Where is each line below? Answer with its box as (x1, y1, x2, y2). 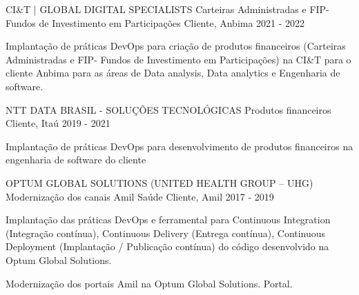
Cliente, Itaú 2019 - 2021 (6, 116, 110, 130)
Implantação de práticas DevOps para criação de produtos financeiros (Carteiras (6, 39, 346, 53)
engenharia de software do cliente (6, 152, 146, 167)
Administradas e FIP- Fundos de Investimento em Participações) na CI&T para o (6, 52, 351, 66)
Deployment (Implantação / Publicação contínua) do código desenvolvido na (6, 239, 329, 254)
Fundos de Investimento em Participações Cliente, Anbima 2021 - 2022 (6, 15, 305, 30)
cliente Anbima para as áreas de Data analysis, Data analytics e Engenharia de (6, 65, 340, 80)
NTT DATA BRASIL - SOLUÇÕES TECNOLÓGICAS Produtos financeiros (6, 102, 331, 116)
